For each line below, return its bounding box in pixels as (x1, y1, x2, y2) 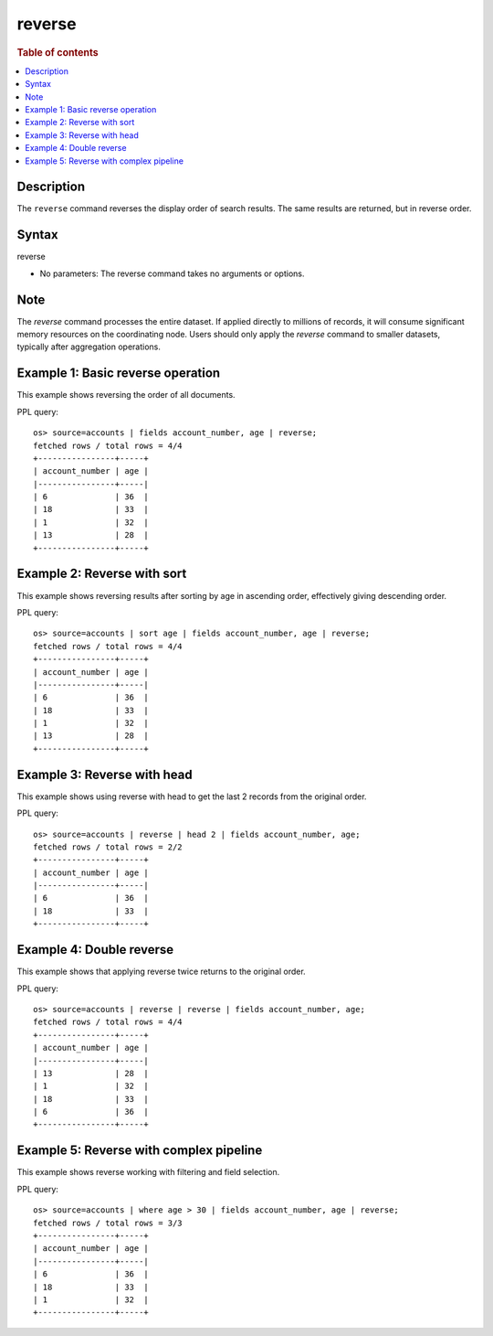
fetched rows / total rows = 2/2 (33, 841, 183, 852)
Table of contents (16, 46, 100, 59)
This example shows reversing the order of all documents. (16, 390, 236, 401)
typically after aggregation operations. (16, 341, 162, 352)
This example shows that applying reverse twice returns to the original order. (16, 966, 306, 978)
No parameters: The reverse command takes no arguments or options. (39, 268, 305, 279)
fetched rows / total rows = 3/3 (33, 1217, 183, 1228)
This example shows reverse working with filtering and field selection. (16, 1167, 280, 1178)
